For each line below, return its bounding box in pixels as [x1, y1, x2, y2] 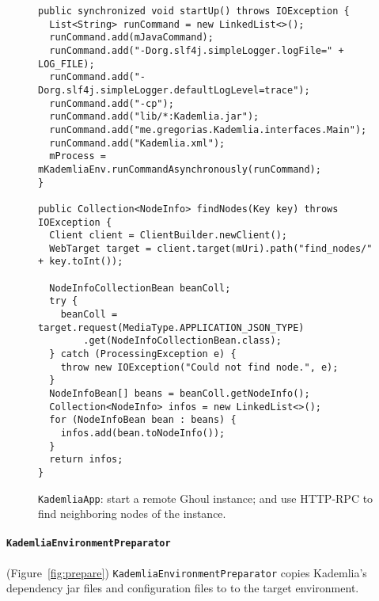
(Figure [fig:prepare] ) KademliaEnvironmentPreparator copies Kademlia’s [6, 564, 367, 580]
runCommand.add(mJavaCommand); [49, 32, 214, 44]
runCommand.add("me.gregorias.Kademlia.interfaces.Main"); [49, 124, 367, 135]
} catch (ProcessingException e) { [49, 348, 237, 360]
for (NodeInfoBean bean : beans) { [49, 414, 237, 426]
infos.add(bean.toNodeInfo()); [60, 428, 226, 439]
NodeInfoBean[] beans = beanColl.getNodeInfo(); [49, 388, 310, 400]
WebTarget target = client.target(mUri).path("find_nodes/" [49, 242, 373, 254]
